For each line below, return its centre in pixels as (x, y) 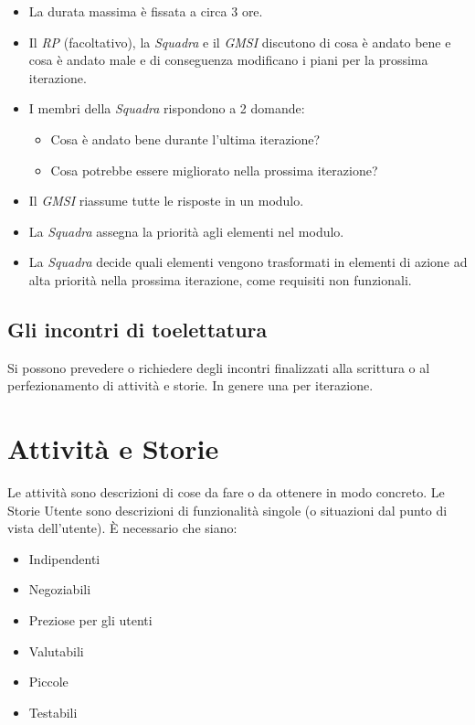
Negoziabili (60, 589)
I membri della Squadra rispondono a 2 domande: (167, 108)
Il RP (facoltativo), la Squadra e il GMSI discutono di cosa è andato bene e (240, 42)
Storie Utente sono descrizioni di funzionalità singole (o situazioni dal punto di (227, 510)
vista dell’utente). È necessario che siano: (122, 528)
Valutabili (56, 650)
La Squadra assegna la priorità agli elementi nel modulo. (186, 231)
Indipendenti (64, 558)
